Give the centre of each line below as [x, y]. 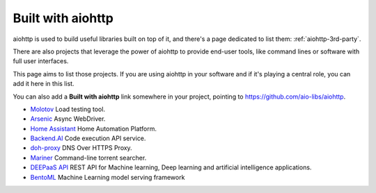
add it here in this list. [44, 84]
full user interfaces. [41, 61]
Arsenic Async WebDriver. [68, 119]
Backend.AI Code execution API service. [88, 138]
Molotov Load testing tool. [68, 109]
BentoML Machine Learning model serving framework [108, 177]
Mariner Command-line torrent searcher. [88, 158]
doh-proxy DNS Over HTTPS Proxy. [81, 148]
